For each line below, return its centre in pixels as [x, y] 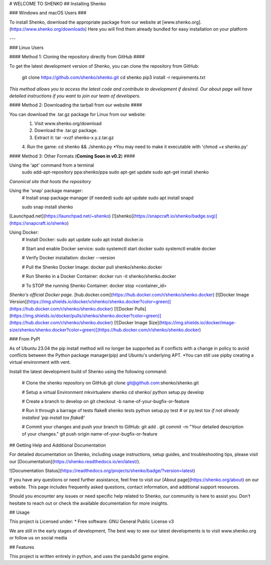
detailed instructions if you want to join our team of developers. [75, 96]
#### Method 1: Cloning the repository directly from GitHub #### [77, 57]
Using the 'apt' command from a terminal [52, 165]
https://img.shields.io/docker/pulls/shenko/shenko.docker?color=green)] [86, 316]
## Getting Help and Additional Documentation [58, 445]
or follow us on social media [38, 538]
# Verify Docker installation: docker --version [69, 258]
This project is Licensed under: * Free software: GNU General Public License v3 [92, 521]
